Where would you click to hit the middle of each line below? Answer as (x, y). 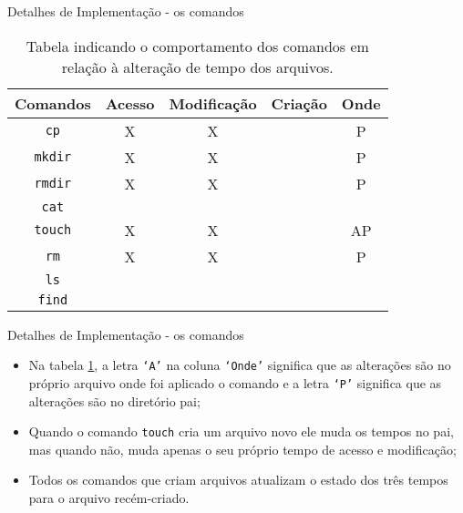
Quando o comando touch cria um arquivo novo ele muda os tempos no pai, (241, 431)
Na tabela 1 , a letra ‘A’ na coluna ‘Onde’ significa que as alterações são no (240, 365)
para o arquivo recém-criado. (109, 497)
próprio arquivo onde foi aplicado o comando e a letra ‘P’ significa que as (235, 382)
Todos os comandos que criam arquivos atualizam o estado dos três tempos (238, 480)
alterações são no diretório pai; (114, 400)
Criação (299, 103)
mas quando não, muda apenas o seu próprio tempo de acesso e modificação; (242, 449)
